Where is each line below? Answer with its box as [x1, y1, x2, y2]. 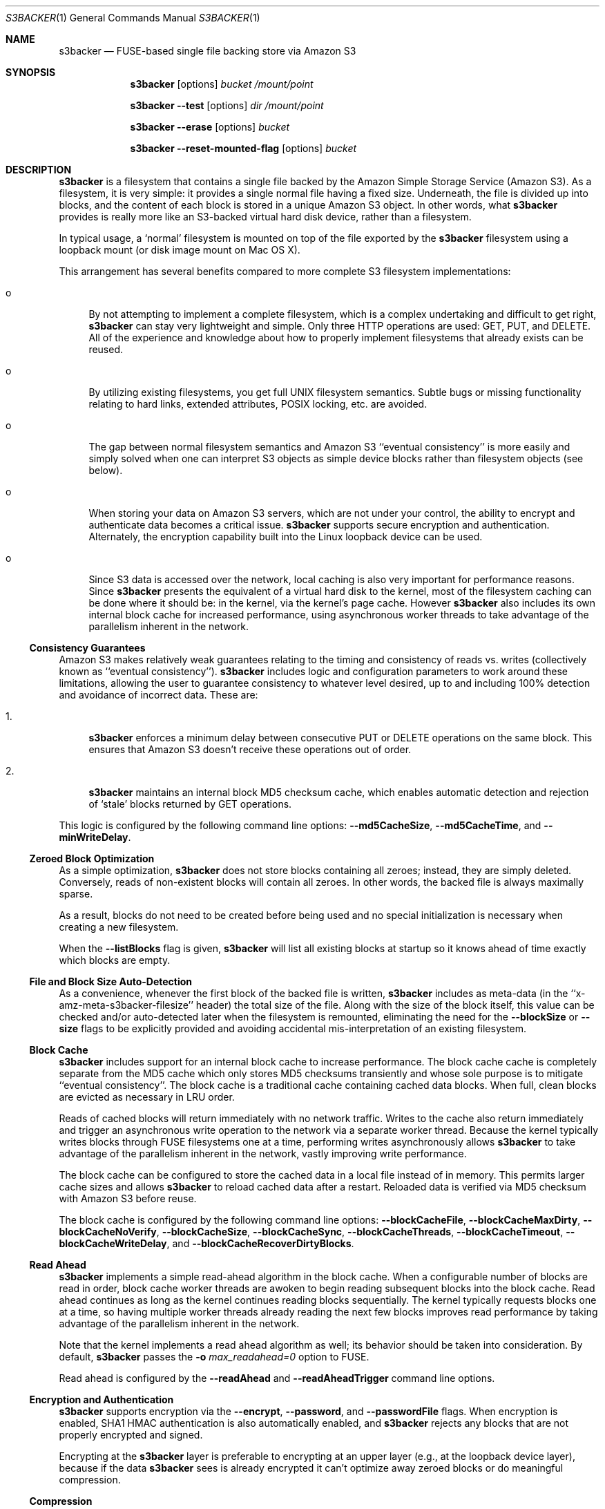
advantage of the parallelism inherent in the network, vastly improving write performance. [59, 1148, 467, 1159]
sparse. [59, 888, 93, 900]
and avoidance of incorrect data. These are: [59, 689, 258, 701]
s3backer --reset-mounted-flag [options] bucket [130, 142, 357, 154]
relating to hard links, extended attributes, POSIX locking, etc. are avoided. [88, 398, 428, 410]
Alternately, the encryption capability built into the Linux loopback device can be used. [88, 531, 483, 542]
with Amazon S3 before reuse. [59, 1193, 197, 1204]
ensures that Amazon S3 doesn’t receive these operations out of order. [88, 743, 412, 755]
